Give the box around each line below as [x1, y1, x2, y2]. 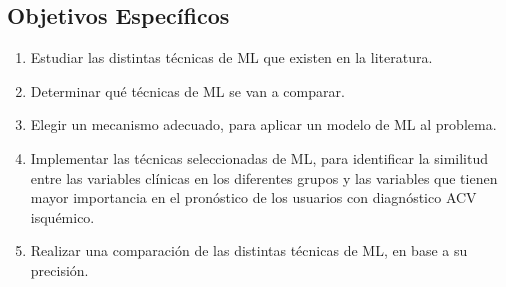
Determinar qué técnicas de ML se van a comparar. [30, 80, 345, 101]
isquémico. [30, 206, 95, 227]
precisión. [30, 259, 89, 280]
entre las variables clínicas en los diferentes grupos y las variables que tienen [30, 167, 498, 188]
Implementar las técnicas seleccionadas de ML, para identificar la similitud [30, 147, 489, 168]
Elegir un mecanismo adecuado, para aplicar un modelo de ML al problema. [30, 114, 497, 135]
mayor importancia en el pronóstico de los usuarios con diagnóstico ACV [30, 187, 477, 208]
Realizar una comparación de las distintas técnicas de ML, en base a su [30, 240, 468, 261]
